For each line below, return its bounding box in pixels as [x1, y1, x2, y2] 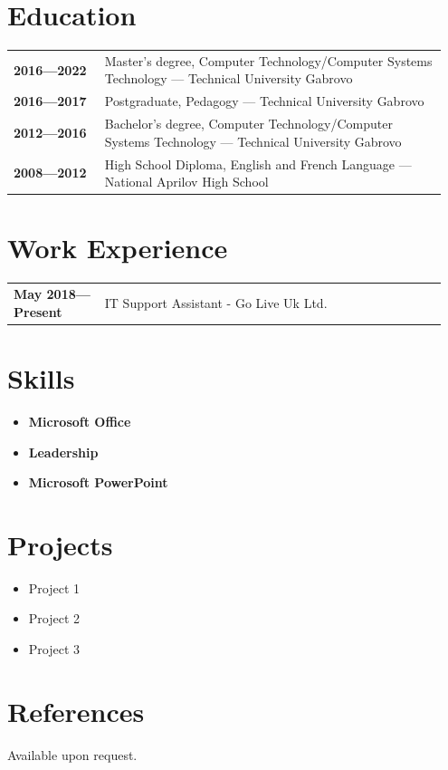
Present [14, 302, 62, 321]
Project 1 [28, 578, 81, 597]
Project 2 [28, 609, 81, 628]
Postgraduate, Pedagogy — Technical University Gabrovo [104, 91, 424, 111]
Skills [7, 360, 75, 397]
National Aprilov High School [104, 172, 269, 191]
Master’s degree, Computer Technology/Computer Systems [104, 51, 433, 70]
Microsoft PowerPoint [28, 473, 168, 492]
